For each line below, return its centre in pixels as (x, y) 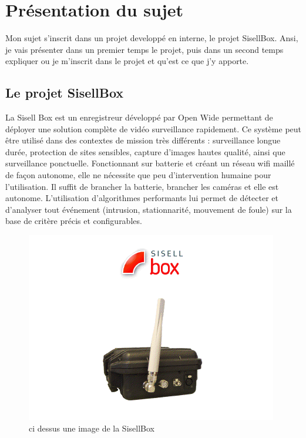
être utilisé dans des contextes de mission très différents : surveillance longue (143, 140)
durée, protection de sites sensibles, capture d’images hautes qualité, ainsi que (145, 151)
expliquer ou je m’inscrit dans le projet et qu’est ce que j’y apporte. (127, 61)
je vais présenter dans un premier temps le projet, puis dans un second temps (144, 49)
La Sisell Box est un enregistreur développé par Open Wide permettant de (139, 117)
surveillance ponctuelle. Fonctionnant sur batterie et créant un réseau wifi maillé (150, 163)
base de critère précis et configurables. (74, 221)
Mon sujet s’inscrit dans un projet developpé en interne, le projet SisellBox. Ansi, (152, 38)
